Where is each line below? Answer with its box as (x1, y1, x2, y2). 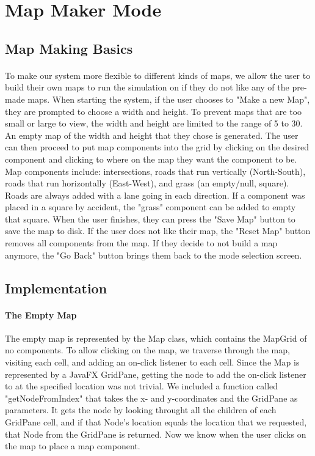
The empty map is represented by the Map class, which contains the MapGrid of (5, 331, 307, 344)
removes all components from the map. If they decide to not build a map (5, 237, 278, 249)
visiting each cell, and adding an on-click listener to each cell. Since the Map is (5, 356, 300, 369)
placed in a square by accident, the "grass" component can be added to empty (5, 200, 296, 213)
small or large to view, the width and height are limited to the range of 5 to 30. (5, 117, 303, 130)
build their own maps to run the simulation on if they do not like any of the (5, 81, 289, 94)
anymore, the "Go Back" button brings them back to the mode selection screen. (5, 248, 302, 261)
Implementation (5, 278, 107, 297)
